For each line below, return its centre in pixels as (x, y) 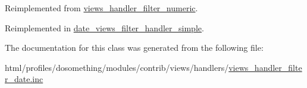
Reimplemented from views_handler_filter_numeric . (101, 8)
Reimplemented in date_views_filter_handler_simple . (104, 27)
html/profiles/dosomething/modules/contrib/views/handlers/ (117, 67)
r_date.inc (24, 79)
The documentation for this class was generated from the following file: (134, 48)
